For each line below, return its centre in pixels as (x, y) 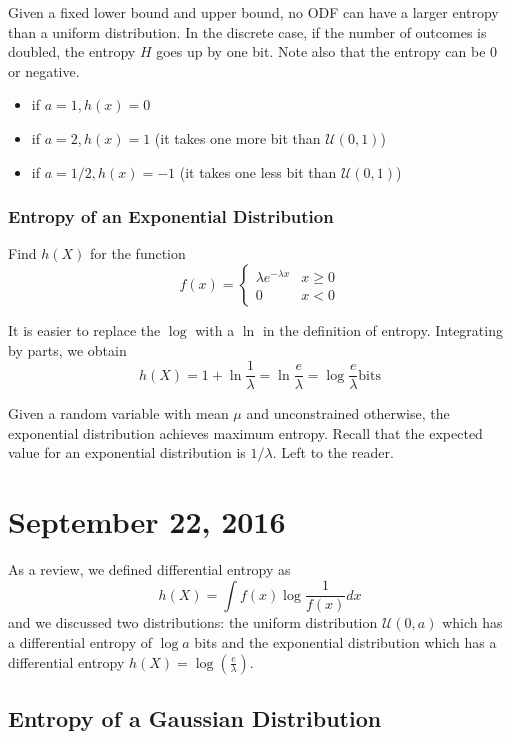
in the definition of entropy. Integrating (382, 329)
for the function (138, 253)
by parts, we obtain (67, 349)
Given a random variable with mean (118, 413)
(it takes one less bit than (258, 171)
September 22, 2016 (147, 521)
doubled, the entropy (72, 51)
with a (215, 329)
